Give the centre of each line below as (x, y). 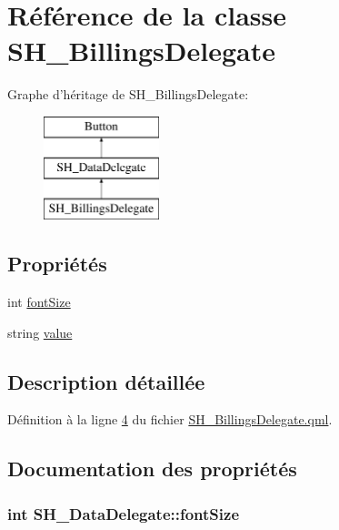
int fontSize (39, 302)
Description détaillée (106, 381)
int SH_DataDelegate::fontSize (124, 513)
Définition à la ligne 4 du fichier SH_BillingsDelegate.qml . (170, 419)
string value (40, 332)
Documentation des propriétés (152, 469)
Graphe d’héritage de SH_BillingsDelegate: (128, 94)
